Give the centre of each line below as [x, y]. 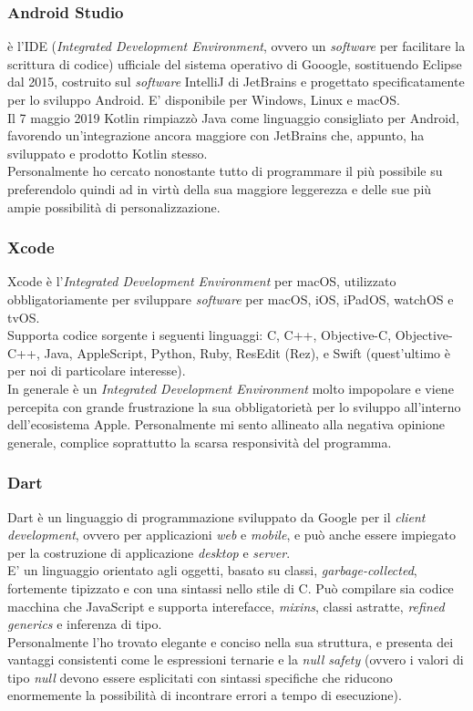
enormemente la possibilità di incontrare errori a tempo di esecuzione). [205, 695]
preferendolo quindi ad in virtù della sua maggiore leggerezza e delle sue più [220, 188]
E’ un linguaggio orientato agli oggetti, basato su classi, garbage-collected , [212, 570]
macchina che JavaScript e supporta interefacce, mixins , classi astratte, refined [226, 606]
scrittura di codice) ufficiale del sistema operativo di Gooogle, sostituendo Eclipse [235, 63]
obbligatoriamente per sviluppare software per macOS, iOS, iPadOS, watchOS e [231, 299]
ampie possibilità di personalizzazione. [114, 206]
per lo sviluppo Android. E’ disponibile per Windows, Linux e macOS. [204, 99]
